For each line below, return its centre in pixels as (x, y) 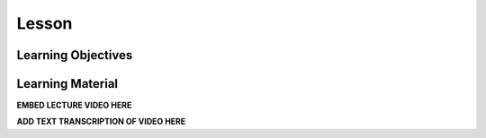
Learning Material (67, 84)
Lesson (45, 23)
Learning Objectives (75, 55)
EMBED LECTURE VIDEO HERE (74, 105)
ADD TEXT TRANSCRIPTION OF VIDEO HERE (101, 122)
